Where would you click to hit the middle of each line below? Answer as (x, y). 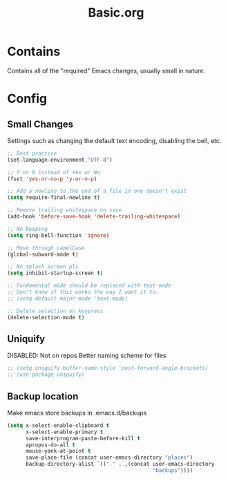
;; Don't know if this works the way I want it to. (83, 292)
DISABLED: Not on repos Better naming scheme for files (87, 356)
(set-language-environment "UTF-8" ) (60, 160)
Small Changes (40, 124)
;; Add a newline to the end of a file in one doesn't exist (97, 191)
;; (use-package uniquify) (46, 375)
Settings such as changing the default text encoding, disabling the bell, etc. (114, 140)
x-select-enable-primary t (64, 432)
